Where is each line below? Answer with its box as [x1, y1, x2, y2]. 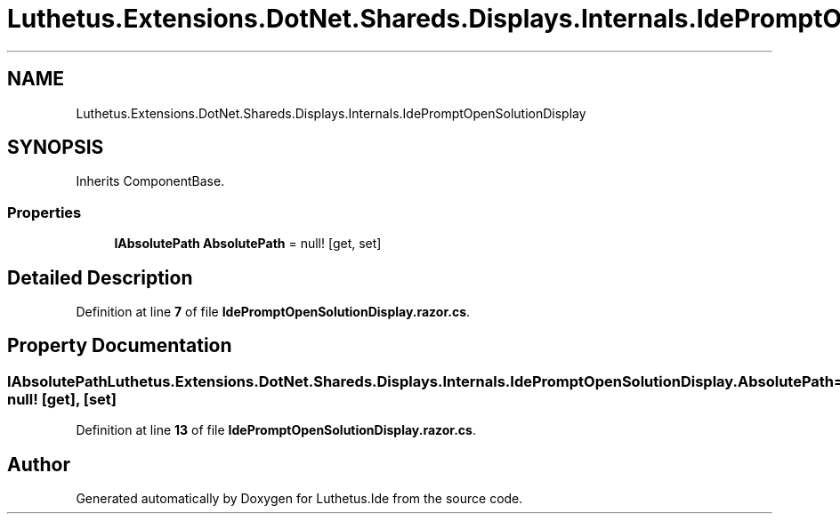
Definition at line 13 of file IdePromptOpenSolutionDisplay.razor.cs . [76, 422, 476, 438]
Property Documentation [7, 334, 232, 357]
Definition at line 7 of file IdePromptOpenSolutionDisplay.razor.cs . [76, 304, 471, 320]
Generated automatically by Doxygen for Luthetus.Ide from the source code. [76, 491, 523, 507]
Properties [7, 203, 82, 221]
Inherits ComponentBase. [76, 173, 225, 189]
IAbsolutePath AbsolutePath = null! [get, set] [114, 236, 382, 252]
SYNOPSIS [7, 136, 104, 159]
